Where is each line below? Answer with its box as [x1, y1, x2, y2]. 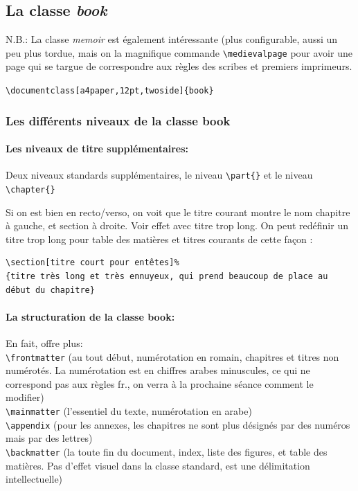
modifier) [6, 390, 44, 404]
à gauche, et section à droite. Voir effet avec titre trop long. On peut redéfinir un [6, 218, 348, 233]
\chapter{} [6, 185, 55, 195]
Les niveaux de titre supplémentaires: [6, 141, 189, 156]
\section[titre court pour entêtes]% [6, 258, 179, 268]
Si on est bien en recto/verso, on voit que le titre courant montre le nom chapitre [6, 204, 350, 219]
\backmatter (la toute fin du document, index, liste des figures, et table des [6, 444, 328, 458]
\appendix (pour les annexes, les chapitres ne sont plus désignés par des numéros [6, 417, 350, 431]
